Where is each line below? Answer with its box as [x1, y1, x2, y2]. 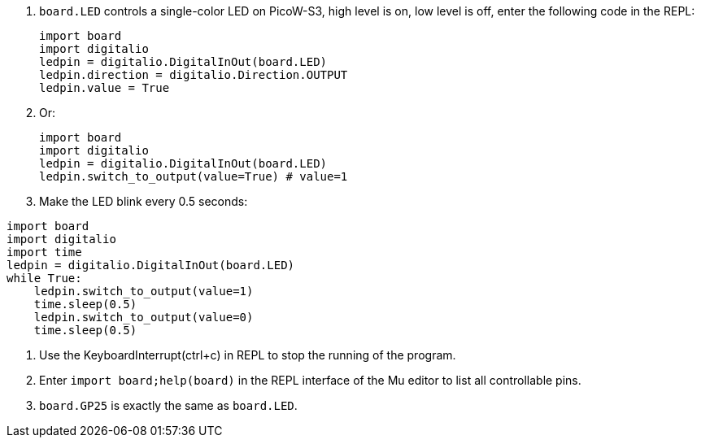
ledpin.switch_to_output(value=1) [33, 285, 254, 298]
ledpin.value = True [39, 81, 170, 94]
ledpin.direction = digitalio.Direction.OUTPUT [39, 68, 348, 81]
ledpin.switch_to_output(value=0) [33, 311, 254, 324]
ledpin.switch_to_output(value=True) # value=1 [39, 170, 348, 183]
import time [7, 246, 82, 259]
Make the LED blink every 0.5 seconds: [39, 194, 248, 208]
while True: [7, 272, 82, 285]
